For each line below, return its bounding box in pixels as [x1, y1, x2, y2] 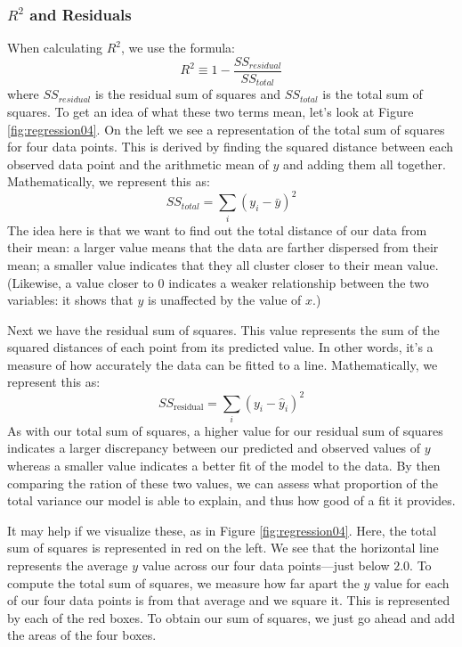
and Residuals [29, 3, 132, 25]
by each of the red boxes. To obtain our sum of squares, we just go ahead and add [7, 608, 455, 627]
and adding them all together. [282, 154, 446, 173]
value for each [374, 573, 450, 592]
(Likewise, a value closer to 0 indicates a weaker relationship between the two [7, 273, 429, 291]
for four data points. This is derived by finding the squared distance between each [7, 137, 454, 156]
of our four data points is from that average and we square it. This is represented [7, 591, 450, 610]
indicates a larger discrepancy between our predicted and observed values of [7, 438, 421, 457]
